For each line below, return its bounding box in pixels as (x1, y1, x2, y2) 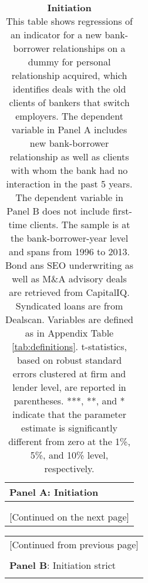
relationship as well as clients (9, 150, 129, 163)
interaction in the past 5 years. (6, 177, 133, 190)
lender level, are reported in (12, 380, 126, 394)
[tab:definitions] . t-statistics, (12, 340, 127, 353)
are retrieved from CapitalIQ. (9, 285, 130, 299)
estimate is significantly (21, 421, 117, 434)
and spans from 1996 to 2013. (9, 245, 130, 258)
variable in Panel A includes (11, 123, 127, 136)
